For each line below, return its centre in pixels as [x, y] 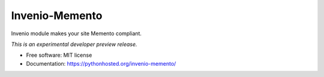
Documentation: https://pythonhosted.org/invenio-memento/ [101, 63]
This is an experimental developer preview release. [74, 44]
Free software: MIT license [59, 55]
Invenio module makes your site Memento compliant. [76, 33]
